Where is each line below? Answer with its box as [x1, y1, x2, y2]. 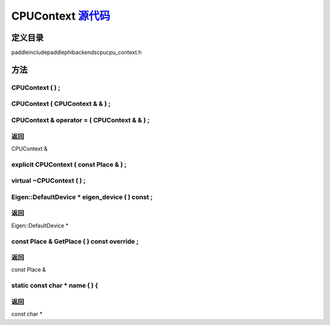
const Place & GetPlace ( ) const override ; [11, 237, 139, 245]
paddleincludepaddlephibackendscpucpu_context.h [11, 49, 142, 56]
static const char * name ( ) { [11, 282, 98, 290]
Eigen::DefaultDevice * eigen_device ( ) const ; [11, 193, 153, 201]
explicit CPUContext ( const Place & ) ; [11, 160, 127, 168]
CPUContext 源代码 [11, 9, 111, 23]
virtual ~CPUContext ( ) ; [11, 176, 86, 185]
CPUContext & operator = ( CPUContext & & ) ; [11, 116, 150, 124]
